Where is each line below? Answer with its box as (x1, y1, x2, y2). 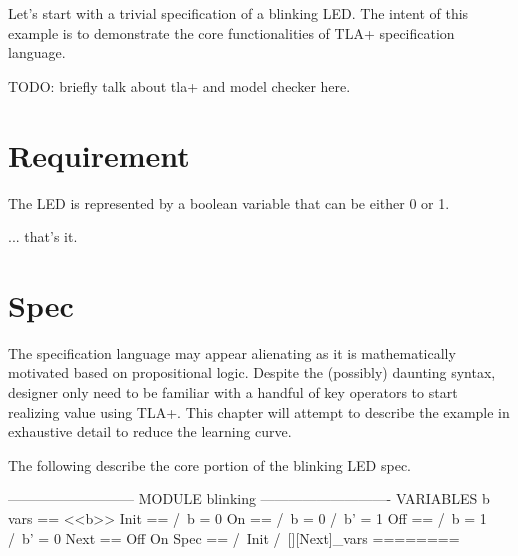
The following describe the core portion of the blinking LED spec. (8, 454, 411, 475)
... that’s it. (8, 226, 78, 247)
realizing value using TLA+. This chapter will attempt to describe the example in (8, 401, 510, 422)
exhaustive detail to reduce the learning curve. (8, 421, 292, 442)
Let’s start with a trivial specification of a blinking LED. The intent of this (8, 3, 469, 23)
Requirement (8, 134, 190, 175)
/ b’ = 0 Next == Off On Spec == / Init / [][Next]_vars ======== (8, 527, 460, 548)
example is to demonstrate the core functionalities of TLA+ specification (8, 22, 455, 43)
